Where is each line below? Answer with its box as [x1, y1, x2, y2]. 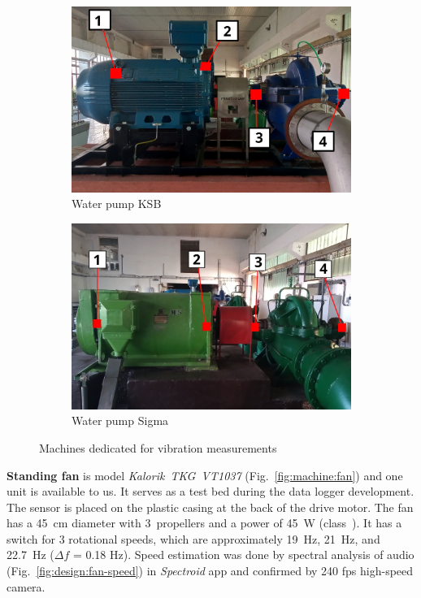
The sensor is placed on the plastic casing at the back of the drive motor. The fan [7, 498, 414, 515]
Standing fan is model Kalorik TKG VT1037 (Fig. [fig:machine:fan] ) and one [7, 466, 403, 483]
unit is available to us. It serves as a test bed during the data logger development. [7, 483, 414, 500]
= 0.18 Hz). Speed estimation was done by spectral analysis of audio [72, 546, 414, 563]
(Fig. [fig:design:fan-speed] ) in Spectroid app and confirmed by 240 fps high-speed [7, 562, 414, 579]
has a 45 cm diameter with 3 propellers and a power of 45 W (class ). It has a [7, 514, 402, 531]
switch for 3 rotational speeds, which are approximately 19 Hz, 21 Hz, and [7, 530, 380, 547]
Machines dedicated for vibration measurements [39, 439, 277, 456]
